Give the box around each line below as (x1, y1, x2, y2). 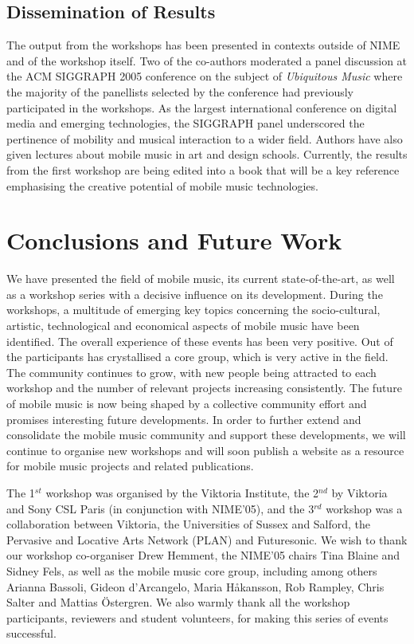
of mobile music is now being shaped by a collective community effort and (6, 395, 367, 412)
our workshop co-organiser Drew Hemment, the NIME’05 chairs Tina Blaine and (6, 547, 400, 563)
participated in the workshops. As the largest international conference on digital (6, 99, 397, 116)
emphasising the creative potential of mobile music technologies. (6, 177, 318, 194)
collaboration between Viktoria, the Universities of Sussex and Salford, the (6, 516, 371, 532)
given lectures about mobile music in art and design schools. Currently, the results (6, 146, 408, 163)
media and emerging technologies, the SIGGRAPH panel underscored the (6, 115, 365, 132)
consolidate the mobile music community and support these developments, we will (6, 426, 406, 443)
